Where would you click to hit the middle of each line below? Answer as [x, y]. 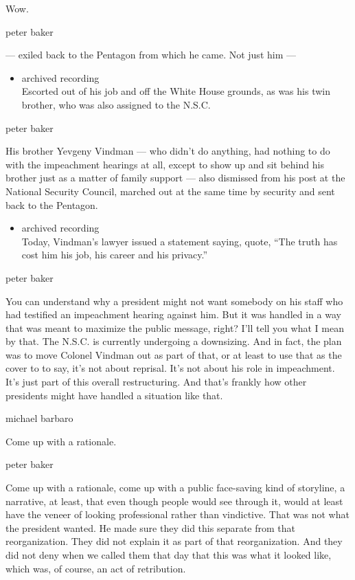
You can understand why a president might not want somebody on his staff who [174, 301]
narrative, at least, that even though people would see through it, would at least [174, 501]
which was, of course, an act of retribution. [96, 568]
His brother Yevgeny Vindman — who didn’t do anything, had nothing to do [168, 151]
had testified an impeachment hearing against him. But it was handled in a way [173, 314]
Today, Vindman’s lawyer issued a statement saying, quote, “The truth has [180, 241]
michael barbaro [39, 418]
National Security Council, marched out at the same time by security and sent [170, 191]
